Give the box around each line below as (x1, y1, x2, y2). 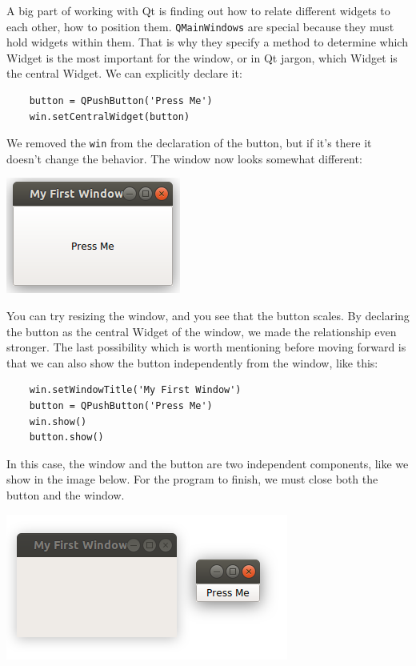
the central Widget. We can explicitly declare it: (6, 65, 242, 82)
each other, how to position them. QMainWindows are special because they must (6, 18, 394, 34)
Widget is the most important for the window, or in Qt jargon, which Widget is (6, 49, 398, 66)
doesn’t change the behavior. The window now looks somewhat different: (6, 150, 362, 166)
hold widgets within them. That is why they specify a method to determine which (6, 34, 408, 50)
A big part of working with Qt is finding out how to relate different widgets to (6, 2, 390, 18)
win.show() (29, 415, 87, 427)
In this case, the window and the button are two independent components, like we (6, 455, 409, 471)
